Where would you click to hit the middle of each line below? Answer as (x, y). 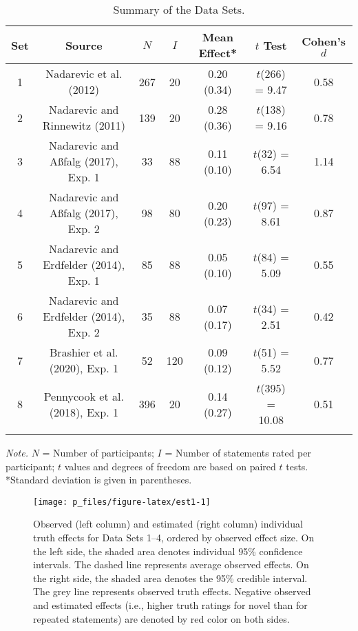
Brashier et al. (84, 352)
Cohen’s (324, 41)
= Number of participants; (98, 452)
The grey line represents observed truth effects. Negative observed (172, 591)
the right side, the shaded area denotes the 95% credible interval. (170, 578)
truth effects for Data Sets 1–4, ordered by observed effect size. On (174, 538)
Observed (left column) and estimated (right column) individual (168, 524)
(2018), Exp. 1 (84, 412)
